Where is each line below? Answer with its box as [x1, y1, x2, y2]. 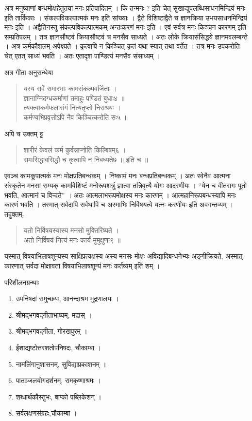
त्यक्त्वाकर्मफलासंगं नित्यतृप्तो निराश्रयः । [23, 102, 121, 113]
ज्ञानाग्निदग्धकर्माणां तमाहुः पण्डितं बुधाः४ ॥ [23, 93, 125, 103]
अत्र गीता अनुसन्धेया [4, 67, 53, 77]
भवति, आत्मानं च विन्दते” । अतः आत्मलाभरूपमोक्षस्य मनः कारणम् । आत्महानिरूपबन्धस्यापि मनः [4, 190, 236, 200]
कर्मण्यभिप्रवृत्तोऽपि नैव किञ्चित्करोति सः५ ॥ [23, 112, 128, 122]
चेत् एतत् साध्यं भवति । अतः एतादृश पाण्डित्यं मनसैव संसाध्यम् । [4, 50, 161, 60]
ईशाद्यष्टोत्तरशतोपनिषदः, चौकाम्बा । [16, 343, 101, 353]
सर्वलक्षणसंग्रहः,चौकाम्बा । [16, 408, 77, 418]
